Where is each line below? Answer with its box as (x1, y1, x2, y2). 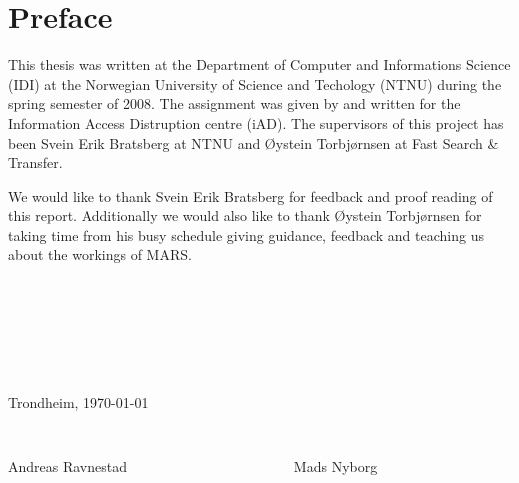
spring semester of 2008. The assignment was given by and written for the (8, 93, 461, 114)
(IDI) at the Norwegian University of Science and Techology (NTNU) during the (8, 73, 502, 94)
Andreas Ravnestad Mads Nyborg (8, 456, 378, 477)
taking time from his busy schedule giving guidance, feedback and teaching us (8, 224, 484, 245)
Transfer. (8, 152, 63, 173)
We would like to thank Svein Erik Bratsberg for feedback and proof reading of (8, 185, 493, 206)
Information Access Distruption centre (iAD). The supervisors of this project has (8, 112, 504, 133)
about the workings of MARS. (8, 244, 192, 265)
